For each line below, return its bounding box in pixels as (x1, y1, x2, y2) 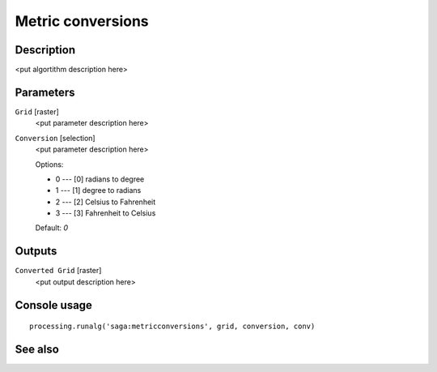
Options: (35, 159, 64, 169)
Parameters (15, 85, 75, 99)
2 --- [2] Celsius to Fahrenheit (55, 197, 156, 207)
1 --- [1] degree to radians (55, 186, 142, 195)
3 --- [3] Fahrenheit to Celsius (55, 208, 156, 218)
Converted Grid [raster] (15, 266, 102, 276)
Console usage (15, 298, 93, 312)
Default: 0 (35, 223, 69, 233)
